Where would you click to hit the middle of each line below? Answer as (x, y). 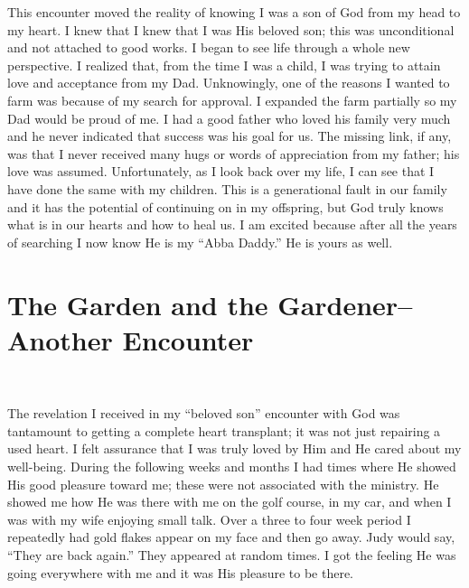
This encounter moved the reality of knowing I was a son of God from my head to (234, 12)
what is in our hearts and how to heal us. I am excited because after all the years (232, 224)
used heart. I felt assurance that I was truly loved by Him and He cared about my (234, 448)
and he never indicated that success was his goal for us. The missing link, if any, (230, 136)
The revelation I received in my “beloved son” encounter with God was (204, 413)
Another (60, 339)
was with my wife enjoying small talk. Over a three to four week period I (209, 519)
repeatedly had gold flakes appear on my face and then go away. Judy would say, (231, 537)
